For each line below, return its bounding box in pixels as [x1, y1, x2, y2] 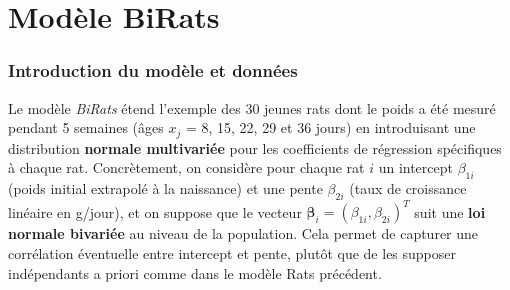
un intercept [378, 157, 453, 178]
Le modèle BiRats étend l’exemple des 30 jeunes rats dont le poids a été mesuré [8, 97, 496, 118]
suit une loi [414, 201, 486, 222]
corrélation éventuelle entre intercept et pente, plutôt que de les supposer [8, 242, 457, 263]
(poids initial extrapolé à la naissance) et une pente [8, 178, 323, 199]
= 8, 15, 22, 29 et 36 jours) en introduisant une [185, 117, 476, 138]
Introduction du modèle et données [8, 58, 298, 83]
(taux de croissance [349, 178, 467, 199]
